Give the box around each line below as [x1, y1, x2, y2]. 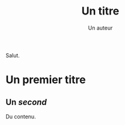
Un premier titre [5, 73, 86, 87]
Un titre [81, 4, 120, 18]
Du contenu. [5, 113, 37, 120]
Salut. [5, 51, 20, 59]
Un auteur [88, 24, 113, 31]
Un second [5, 97, 47, 107]
